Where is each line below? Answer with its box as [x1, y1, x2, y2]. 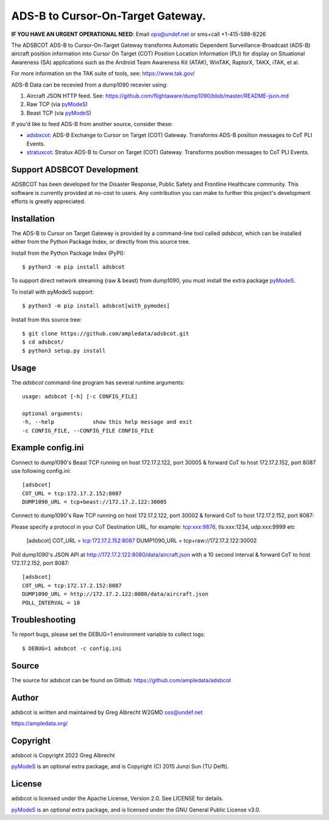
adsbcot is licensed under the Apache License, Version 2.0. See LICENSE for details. [11, 795, 224, 802]
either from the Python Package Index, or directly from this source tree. [11, 238, 191, 246]
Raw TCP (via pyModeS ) [26, 101, 88, 108]
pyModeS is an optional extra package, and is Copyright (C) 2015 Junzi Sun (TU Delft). [11, 763, 229, 770]
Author [11, 692, 39, 703]
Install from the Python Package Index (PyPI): [11, 249, 125, 256]
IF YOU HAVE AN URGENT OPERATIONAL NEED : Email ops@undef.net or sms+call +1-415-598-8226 [11, 30, 266, 38]
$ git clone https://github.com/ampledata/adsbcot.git [22, 330, 189, 337]
